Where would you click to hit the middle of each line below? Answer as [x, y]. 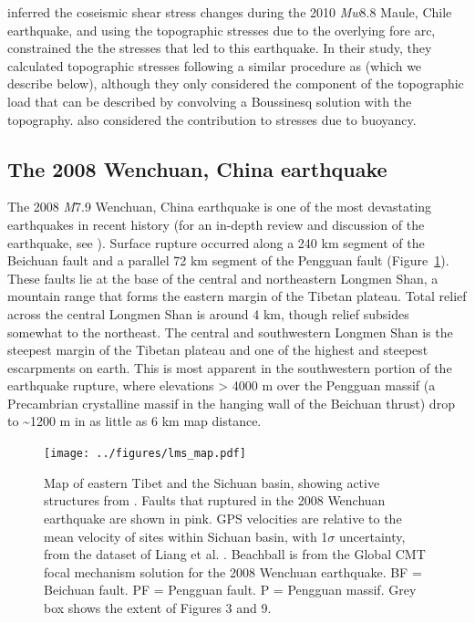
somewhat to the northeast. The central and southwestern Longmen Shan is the [230, 332]
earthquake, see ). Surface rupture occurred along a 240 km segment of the [216, 242]
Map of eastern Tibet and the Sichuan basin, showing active [212, 482]
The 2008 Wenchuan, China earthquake [197, 168]
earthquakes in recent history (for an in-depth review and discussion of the [216, 224]
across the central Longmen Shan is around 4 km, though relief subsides [208, 313]
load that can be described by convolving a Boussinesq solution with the [210, 101]
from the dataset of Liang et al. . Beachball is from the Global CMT [235, 554]
